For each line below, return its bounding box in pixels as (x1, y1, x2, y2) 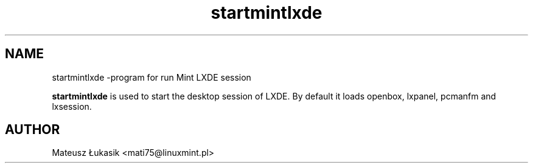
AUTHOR (5, 122, 60, 138)
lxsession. (52, 101, 92, 112)
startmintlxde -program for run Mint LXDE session (52, 72, 251, 82)
